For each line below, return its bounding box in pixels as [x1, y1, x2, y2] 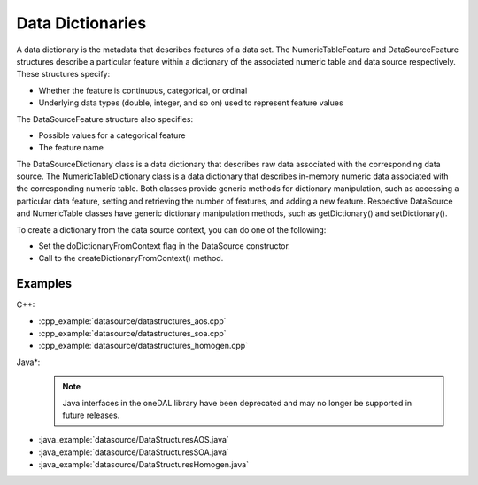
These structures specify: [16, 69, 111, 80]
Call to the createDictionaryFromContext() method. [38, 253, 224, 264]
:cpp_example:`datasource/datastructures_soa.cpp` [38, 328, 227, 339]
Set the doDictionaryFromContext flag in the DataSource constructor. [38, 241, 291, 251]
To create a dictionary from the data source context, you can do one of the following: [16, 224, 327, 235]
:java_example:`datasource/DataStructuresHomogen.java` [38, 459, 250, 470]
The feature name [38, 142, 104, 153]
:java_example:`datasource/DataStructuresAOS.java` [38, 435, 229, 445]
